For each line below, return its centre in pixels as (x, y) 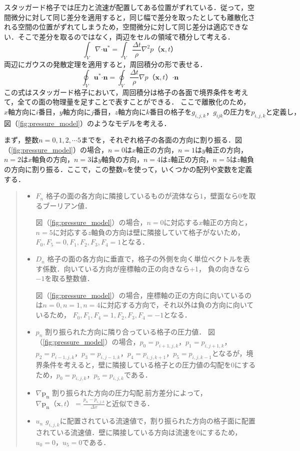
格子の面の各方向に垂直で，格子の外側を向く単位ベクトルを (145, 259)
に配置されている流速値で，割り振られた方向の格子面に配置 (157, 421)
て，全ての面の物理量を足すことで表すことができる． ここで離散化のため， (127, 102)
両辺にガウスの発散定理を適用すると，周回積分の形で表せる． (105, 64)
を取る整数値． (69, 278)
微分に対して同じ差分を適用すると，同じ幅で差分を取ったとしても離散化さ (133, 17)
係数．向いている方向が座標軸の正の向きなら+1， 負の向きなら (146, 268)
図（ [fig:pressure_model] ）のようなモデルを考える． (87, 123)
